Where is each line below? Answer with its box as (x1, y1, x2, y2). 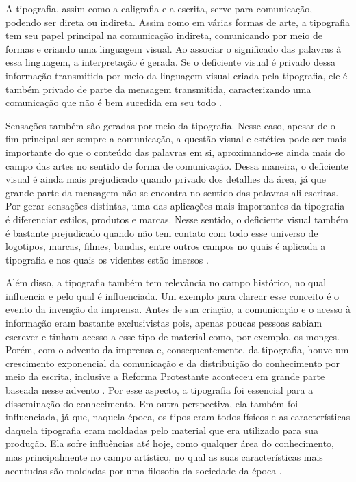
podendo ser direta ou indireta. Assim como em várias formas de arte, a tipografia (5, 14, 351, 29)
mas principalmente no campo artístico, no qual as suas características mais (5, 450, 323, 464)
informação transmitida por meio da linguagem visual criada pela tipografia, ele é (5, 68, 348, 82)
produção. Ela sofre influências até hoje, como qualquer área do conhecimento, (5, 436, 335, 451)
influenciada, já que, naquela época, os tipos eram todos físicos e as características (5, 409, 351, 424)
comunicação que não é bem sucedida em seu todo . (5, 95, 222, 110)
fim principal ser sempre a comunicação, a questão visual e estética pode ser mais (5, 131, 347, 146)
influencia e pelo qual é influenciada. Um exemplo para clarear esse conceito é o (5, 288, 340, 303)
